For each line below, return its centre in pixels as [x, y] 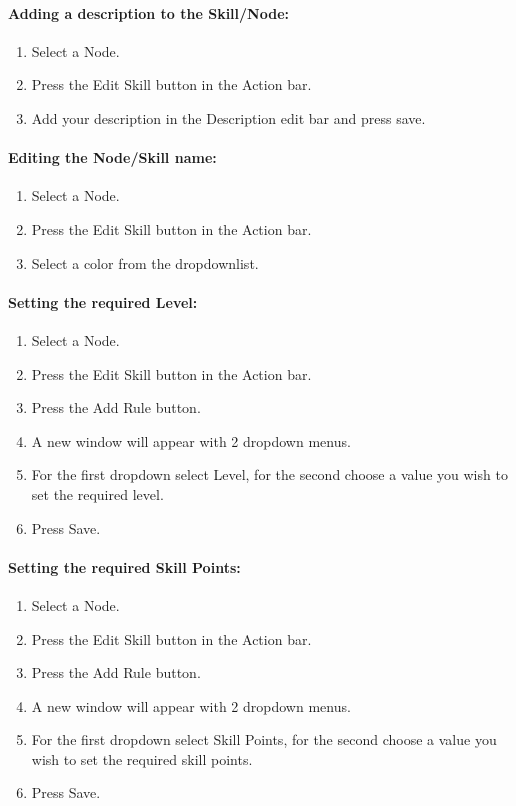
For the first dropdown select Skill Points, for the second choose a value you [264, 739]
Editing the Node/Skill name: [112, 157]
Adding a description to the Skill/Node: [148, 12]
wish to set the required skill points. [142, 758]
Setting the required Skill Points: [124, 566]
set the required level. [97, 493]
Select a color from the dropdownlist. [145, 262]
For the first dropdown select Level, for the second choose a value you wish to [269, 474]
